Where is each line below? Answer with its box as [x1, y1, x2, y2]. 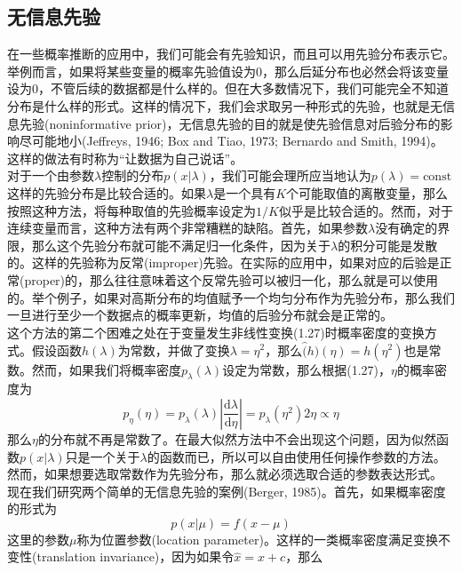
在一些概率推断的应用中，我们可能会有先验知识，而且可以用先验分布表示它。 [7, 44, 455, 63]
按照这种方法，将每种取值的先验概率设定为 [7, 201, 256, 219]
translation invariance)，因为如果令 [36, 547, 235, 566]
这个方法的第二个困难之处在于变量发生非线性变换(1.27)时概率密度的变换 [7, 322, 425, 341]
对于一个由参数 [7, 166, 94, 185]
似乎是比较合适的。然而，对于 [278, 201, 453, 219]
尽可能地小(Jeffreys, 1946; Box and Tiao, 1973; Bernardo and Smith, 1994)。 [19, 131, 443, 150]
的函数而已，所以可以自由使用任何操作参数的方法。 [147, 447, 446, 465]
